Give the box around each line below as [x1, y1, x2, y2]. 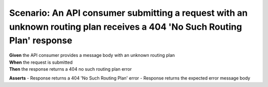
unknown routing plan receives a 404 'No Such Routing [9, 21, 242, 32]
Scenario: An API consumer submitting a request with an [9, 7, 248, 18]
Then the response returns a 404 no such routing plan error [9, 66, 132, 72]
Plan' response [9, 35, 72, 46]
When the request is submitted [9, 59, 73, 65]
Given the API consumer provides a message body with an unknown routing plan [9, 52, 175, 58]
